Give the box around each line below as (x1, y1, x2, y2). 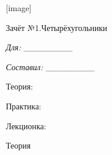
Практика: (6, 99, 42, 112)
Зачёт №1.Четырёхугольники (6, 21, 107, 33)
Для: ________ (6, 41, 73, 53)
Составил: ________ (6, 60, 95, 73)
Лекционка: (6, 119, 46, 132)
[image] (6, 2, 32, 13)
